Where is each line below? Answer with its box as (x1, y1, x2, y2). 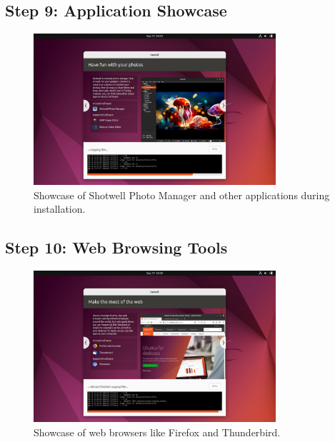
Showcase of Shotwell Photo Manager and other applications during (34, 187, 330, 202)
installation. (34, 201, 86, 216)
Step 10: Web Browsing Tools (5, 236, 228, 258)
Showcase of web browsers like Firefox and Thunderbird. (34, 424, 281, 439)
